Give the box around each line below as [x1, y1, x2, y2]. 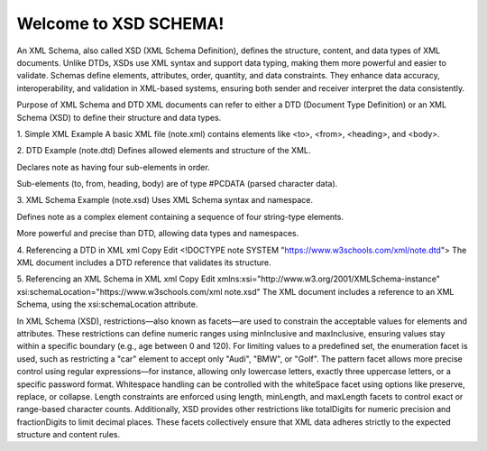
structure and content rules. [16, 429, 121, 440]
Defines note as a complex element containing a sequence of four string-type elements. [16, 211, 345, 222]
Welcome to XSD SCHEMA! [16, 14, 225, 33]
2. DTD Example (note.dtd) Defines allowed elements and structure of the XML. [16, 145, 311, 156]
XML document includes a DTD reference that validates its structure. [16, 257, 271, 268]
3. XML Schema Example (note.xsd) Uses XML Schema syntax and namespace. [16, 195, 313, 206]
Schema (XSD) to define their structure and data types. [16, 112, 222, 123]
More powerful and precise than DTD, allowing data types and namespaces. [16, 228, 299, 239]
